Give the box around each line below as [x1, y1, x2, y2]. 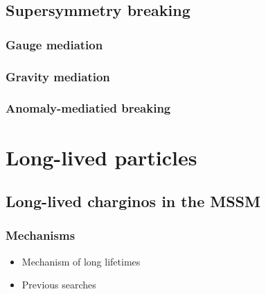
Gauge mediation [6, 35, 103, 53]
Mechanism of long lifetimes [21, 254, 141, 268]
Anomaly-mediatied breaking [6, 99, 171, 117]
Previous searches [21, 277, 96, 292]
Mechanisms [6, 227, 76, 244]
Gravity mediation [6, 67, 110, 85]
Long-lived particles [6, 142, 197, 171]
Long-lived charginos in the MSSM [6, 190, 260, 212]
